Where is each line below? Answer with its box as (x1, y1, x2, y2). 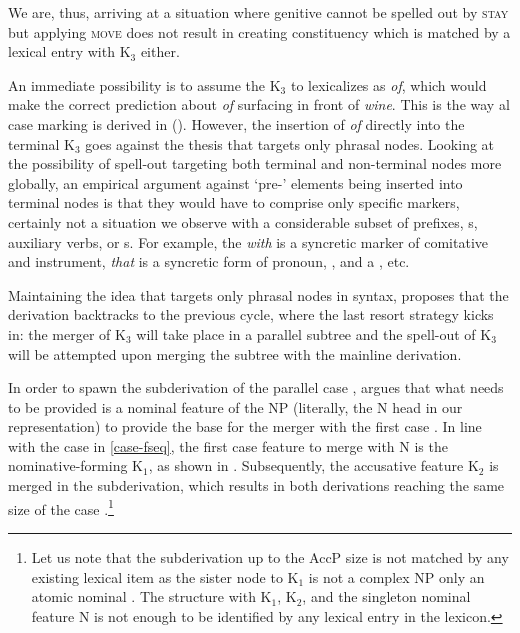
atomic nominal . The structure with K (31, 586, 272, 607)
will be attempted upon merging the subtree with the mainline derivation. (8, 343, 462, 364)
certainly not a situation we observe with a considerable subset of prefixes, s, (8, 211, 478, 232)
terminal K (8, 133, 75, 154)
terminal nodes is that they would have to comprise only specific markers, (8, 192, 460, 213)
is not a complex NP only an (308, 566, 485, 587)
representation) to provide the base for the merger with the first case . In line (8, 416, 482, 437)
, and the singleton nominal (302, 586, 471, 607)
